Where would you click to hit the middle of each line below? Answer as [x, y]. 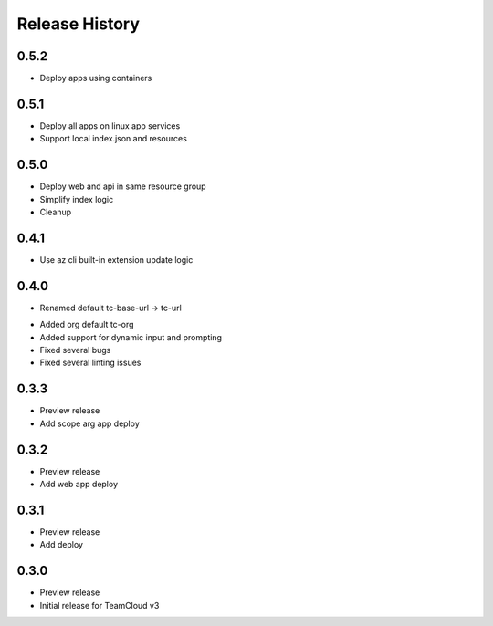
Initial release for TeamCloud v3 [100, 605]
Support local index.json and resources [113, 139]
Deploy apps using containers [96, 78]
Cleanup [56, 212]
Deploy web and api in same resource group [123, 186]
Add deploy [62, 545]
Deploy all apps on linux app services [110, 125]
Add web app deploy [79, 485]
